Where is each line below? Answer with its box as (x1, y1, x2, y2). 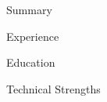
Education (6, 54, 55, 71)
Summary (6, 2, 52, 17)
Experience (6, 27, 59, 44)
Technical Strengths (6, 80, 101, 97)
